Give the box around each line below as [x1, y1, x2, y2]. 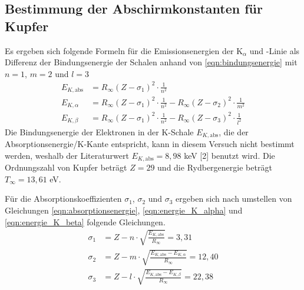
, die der [219, 125, 249, 138]
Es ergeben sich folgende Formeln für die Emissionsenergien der [5, 44, 234, 56]
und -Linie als [249, 44, 300, 56]
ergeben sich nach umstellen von [176, 192, 292, 205]
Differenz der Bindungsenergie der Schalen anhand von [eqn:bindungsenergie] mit [5, 56, 298, 68]
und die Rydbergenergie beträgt [157, 161, 272, 174]
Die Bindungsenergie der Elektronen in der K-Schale [5, 125, 194, 138]
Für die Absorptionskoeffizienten [5, 192, 122, 205]
